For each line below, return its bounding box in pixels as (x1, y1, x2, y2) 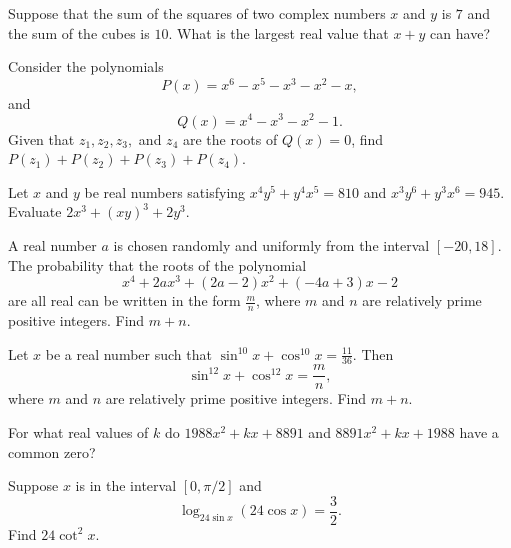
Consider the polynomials (8, 56, 164, 77)
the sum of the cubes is (8, 22, 150, 43)
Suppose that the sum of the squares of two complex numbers (8, 3, 386, 23)
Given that (8, 128, 75, 149)
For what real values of (8, 422, 149, 443)
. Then (352, 343, 394, 364)
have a (459, 422, 499, 443)
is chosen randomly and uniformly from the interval (113, 234, 430, 255)
